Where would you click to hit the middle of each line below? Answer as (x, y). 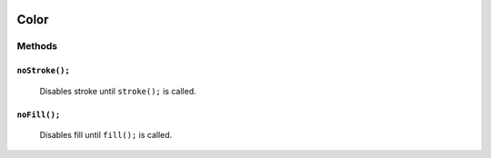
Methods (37, 46)
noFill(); (39, 114)
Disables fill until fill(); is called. (106, 134)
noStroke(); (43, 71)
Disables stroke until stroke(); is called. (118, 91)
